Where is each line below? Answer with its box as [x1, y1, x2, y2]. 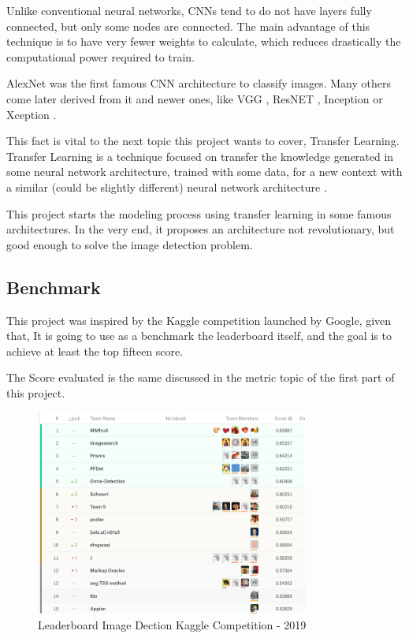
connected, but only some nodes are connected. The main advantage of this [6, 17, 370, 34]
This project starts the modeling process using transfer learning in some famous [6, 205, 392, 222]
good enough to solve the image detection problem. [6, 236, 253, 252]
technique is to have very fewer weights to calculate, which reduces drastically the [6, 33, 401, 50]
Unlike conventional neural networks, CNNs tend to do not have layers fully [6, 2, 372, 18]
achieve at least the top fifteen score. [6, 342, 184, 359]
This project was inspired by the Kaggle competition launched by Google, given [6, 312, 392, 328]
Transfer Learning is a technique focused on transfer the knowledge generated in [6, 147, 394, 164]
